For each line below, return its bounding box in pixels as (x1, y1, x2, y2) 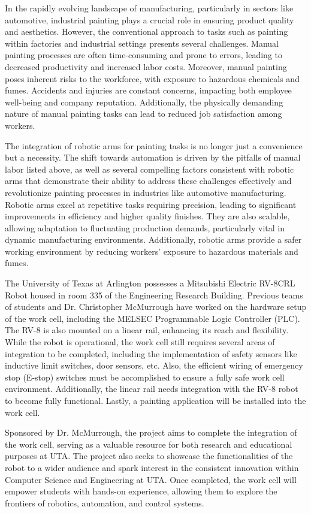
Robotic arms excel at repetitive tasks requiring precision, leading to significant (5, 198, 297, 210)
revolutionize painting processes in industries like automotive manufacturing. (5, 186, 286, 198)
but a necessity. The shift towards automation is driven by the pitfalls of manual (5, 151, 301, 164)
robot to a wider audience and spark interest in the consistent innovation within (5, 461, 299, 473)
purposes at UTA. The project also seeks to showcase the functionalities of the (5, 449, 293, 462)
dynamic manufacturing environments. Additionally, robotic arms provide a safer (5, 233, 302, 246)
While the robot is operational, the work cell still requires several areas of (5, 336, 275, 348)
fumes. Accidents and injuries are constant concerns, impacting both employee (5, 84, 292, 96)
